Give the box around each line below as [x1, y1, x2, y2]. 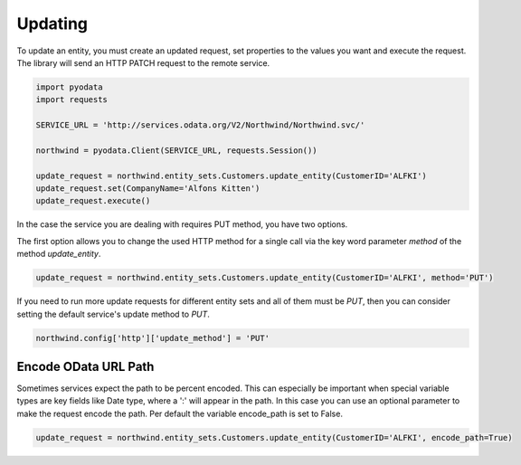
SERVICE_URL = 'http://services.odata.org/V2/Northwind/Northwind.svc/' [35, 120, 365, 130]
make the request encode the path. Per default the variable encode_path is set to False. [16, 408, 344, 419]
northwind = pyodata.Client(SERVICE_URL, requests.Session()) [35, 145, 317, 156]
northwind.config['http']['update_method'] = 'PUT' [35, 333, 270, 343]
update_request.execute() [35, 195, 151, 206]
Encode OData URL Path [16, 358, 155, 375]
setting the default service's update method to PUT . [16, 308, 210, 319]
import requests [35, 95, 109, 105]
